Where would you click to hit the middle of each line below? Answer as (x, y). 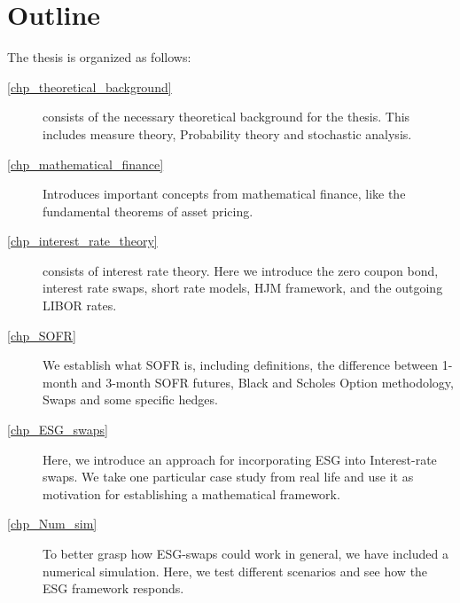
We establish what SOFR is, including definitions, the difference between (241, 365)
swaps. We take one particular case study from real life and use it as (228, 477)
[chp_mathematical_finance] (86, 164)
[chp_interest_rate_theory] (82, 241)
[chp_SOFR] (42, 335)
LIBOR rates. (80, 305)
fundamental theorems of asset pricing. (148, 211)
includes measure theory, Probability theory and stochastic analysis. (227, 133)
